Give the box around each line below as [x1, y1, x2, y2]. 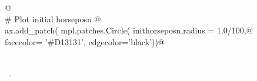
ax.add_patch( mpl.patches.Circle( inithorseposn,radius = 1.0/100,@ [5, 24, 253, 36]
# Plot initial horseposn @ [5, 12, 101, 25]
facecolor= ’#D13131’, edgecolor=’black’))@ [5, 35, 165, 48]
